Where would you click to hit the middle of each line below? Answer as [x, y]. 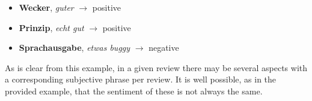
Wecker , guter [46, 7]
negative [164, 48]
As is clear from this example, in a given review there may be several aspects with [156, 67]
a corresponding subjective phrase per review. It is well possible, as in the [141, 79]
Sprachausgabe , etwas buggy [75, 48]
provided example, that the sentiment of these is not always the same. [134, 91]
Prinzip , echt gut [51, 27]
